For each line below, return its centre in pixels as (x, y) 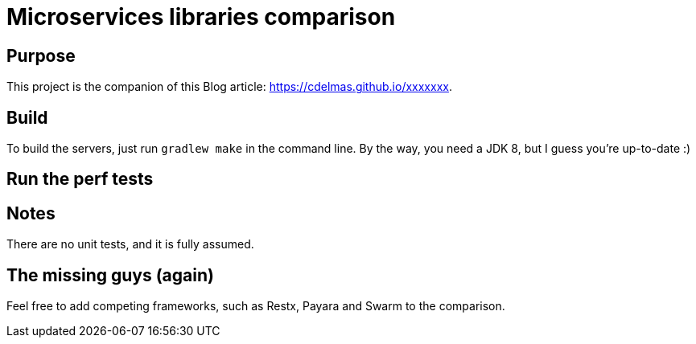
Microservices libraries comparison (201, 17)
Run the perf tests (80, 179)
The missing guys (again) (110, 275)
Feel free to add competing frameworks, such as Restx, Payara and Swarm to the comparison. (256, 306)
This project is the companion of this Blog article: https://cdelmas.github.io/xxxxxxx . (229, 87)
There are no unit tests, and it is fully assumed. (130, 244)
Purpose (41, 55)
